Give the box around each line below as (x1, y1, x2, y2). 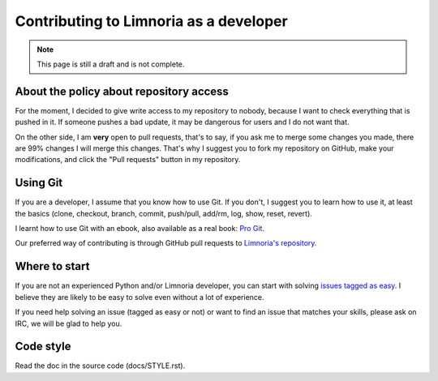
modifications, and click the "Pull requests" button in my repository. (15, 155, 241, 165)
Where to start (15, 259, 90, 273)
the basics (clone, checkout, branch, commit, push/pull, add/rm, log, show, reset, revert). (15, 208, 312, 218)
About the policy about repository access (15, 84, 229, 98)
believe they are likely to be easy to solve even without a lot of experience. (15, 292, 264, 302)
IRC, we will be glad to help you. (15, 319, 122, 328)
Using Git (15, 176, 63, 190)
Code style (15, 340, 71, 353)
